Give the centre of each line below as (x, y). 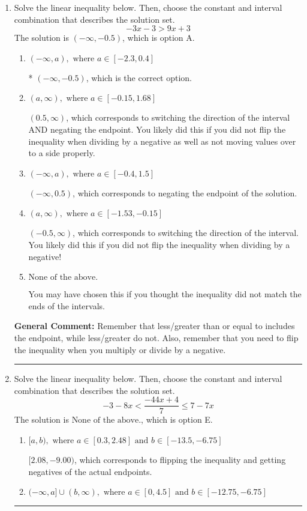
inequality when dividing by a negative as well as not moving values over (162, 141)
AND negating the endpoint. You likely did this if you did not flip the (157, 129)
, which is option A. (159, 38)
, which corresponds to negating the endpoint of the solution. (185, 192)
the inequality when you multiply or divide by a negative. (120, 349)
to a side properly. (62, 153)
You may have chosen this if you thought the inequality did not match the (165, 294)
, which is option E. (177, 419)
